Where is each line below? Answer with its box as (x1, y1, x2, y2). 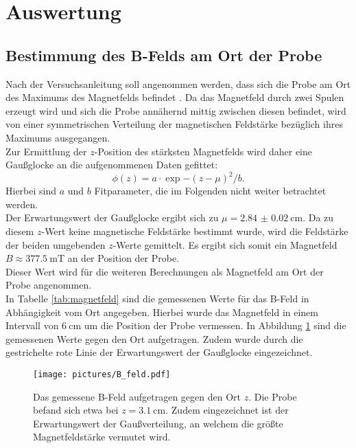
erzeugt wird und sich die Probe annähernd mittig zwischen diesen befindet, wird (5, 103, 346, 117)
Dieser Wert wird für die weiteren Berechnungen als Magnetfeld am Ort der (5, 264, 324, 278)
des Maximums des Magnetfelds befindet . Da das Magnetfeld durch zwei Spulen (5, 90, 344, 104)
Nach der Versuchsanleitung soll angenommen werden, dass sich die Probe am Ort (5, 76, 351, 91)
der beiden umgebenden (5, 237, 106, 251)
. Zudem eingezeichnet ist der (165, 403, 289, 417)
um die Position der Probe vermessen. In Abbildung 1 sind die (84, 318, 346, 333)
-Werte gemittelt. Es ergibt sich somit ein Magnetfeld (112, 237, 337, 251)
